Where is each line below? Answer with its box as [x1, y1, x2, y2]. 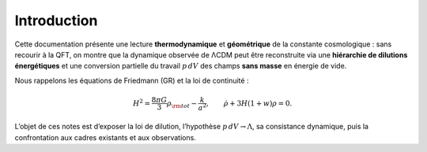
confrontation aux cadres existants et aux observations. [14, 132, 197, 142]
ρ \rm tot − [166, 98, 198, 109]
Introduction [14, 12, 98, 29]
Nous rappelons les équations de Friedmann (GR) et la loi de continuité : [14, 76, 249, 85]
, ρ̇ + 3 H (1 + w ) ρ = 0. [206, 98, 293, 108]
